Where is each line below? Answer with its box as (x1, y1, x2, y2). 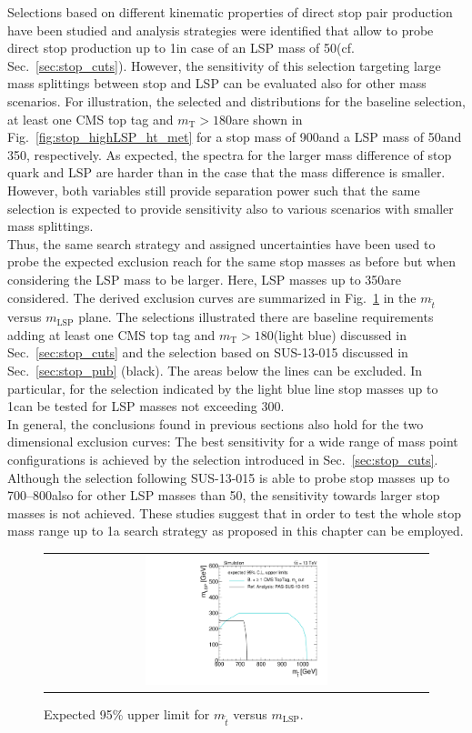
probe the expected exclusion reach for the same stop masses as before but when (7, 252, 456, 271)
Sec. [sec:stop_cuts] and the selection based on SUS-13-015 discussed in (7, 343, 408, 362)
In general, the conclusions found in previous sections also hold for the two (7, 414, 424, 433)
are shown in (231, 109, 303, 128)
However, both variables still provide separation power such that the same (7, 180, 420, 199)
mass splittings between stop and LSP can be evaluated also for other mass (7, 74, 427, 93)
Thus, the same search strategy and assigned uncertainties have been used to (7, 234, 436, 253)
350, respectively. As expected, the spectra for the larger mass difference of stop (7, 145, 452, 164)
